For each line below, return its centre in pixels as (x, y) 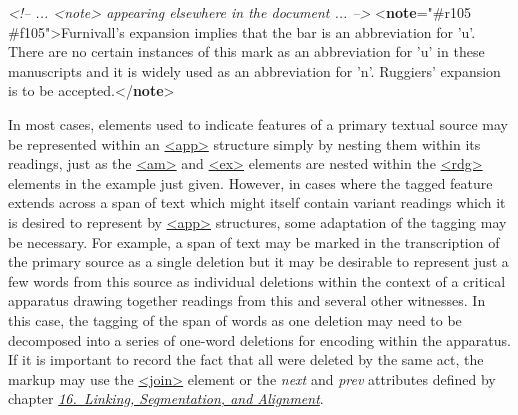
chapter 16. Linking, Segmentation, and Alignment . (166, 398)
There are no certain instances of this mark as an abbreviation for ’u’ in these (246, 51)
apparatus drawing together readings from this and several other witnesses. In (247, 300)
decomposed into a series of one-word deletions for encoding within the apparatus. (259, 339)
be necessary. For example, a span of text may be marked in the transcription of (254, 241)
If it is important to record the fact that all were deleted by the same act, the (246, 359)
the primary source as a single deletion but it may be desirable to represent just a (258, 261)
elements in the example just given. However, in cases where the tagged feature (250, 182)
